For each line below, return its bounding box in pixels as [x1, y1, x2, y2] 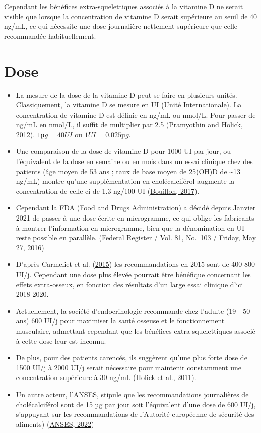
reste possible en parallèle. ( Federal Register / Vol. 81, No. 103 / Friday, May [16, 232, 256, 243]
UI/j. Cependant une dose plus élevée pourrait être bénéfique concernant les [16, 269, 251, 279]
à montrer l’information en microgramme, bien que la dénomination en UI [16, 222, 245, 233]
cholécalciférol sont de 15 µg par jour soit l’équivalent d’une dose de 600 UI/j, [16, 399, 256, 409]
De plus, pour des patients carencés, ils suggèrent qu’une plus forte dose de [16, 352, 247, 363]
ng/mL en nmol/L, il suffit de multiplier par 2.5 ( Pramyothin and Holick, [16, 119, 243, 130]
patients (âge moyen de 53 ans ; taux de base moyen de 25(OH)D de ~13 [16, 166, 241, 176]
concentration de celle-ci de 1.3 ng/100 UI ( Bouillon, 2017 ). [16, 185, 200, 196]
